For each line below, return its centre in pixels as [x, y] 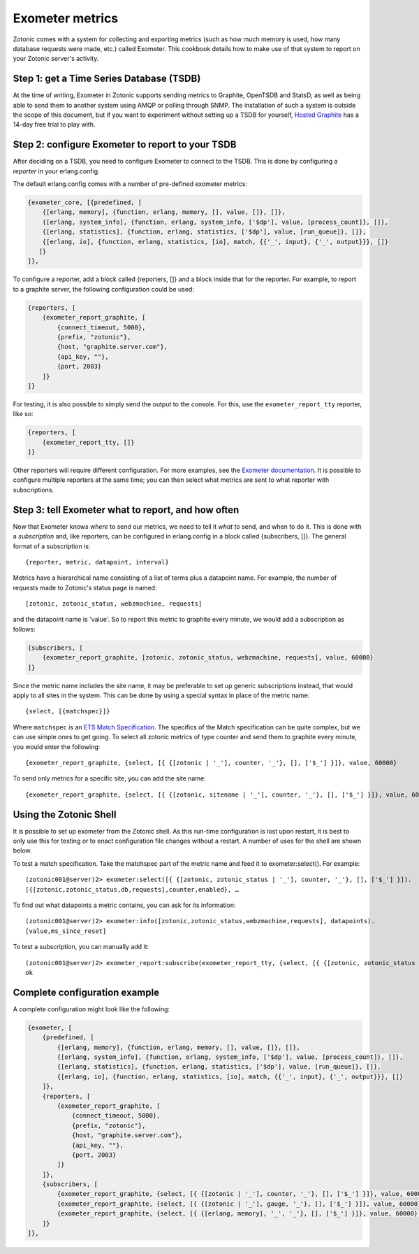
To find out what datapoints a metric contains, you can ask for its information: [124, 905]
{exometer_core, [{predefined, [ [85, 202]
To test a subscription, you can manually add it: [81, 947]
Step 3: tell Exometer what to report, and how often [126, 510]
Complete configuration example [86, 992]
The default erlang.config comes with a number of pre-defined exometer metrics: [130, 184]
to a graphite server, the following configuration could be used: [104, 289]
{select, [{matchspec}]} [68, 711]
